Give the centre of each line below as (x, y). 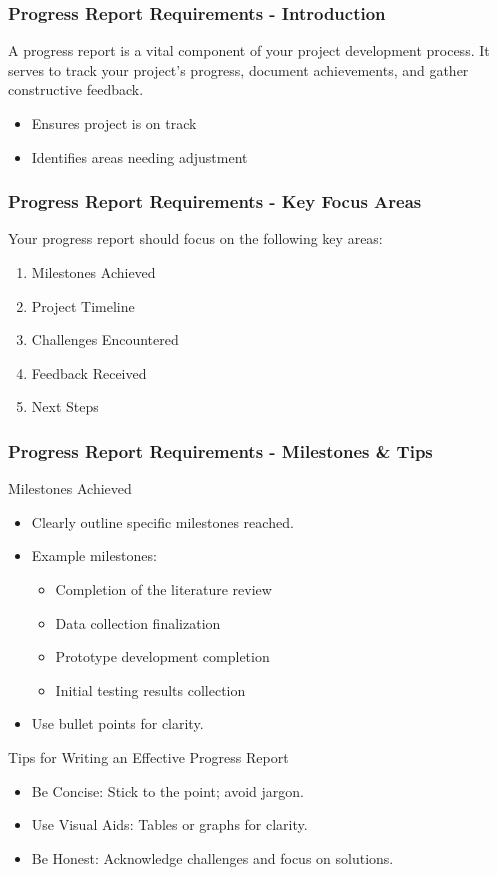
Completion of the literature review (163, 588)
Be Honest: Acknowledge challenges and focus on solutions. (212, 857)
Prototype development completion (162, 656)
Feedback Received (89, 372)
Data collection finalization (138, 622)
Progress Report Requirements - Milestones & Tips (220, 450)
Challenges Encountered (105, 339)
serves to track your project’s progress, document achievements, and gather (238, 69)
